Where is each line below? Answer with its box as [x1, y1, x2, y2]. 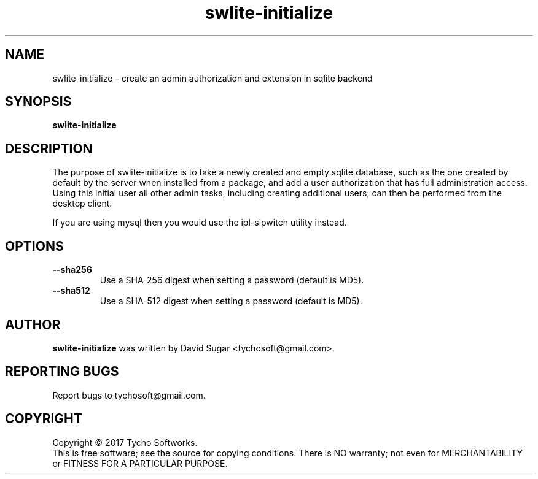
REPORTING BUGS [5, 364, 119, 380]
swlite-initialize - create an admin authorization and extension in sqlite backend [52, 72, 373, 83]
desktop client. [52, 198, 112, 209]
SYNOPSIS [5, 94, 72, 110]
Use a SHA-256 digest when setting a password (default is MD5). [99, 275, 364, 286]
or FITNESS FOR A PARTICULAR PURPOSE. [52, 458, 228, 469]
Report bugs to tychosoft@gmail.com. [52, 389, 206, 400]
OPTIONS [5, 238, 64, 254]
